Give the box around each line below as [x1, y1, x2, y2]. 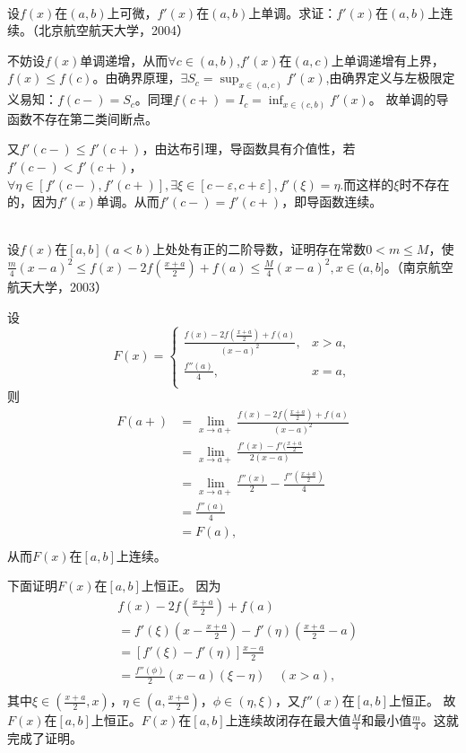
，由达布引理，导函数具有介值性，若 [142, 139, 356, 158]
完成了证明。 [7, 728, 82, 747]
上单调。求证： [248, 3, 337, 22]
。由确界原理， [92, 68, 181, 87]
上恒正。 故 [388, 691, 456, 710]
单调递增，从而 [80, 50, 168, 69]
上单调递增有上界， [331, 50, 444, 69]
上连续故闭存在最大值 [225, 711, 351, 730]
